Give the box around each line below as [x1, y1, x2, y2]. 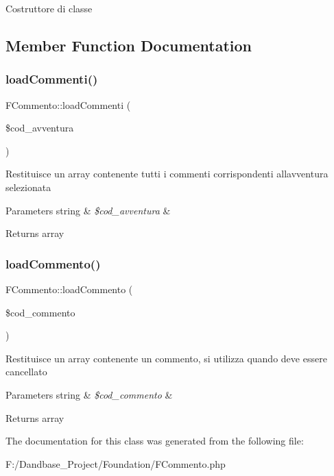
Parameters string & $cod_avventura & [5, 203, 171, 217]
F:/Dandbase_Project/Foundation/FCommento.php [5, 456, 226, 471]
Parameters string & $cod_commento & [5, 387, 173, 401]
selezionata [5, 179, 51, 194]
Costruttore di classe [5, 1, 93, 15]
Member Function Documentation [5, 34, 252, 55]
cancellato [5, 364, 47, 379]
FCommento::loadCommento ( [5, 281, 133, 296]
